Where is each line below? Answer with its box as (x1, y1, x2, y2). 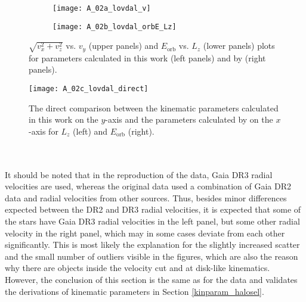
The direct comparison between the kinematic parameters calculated (29, 101, 279, 114)
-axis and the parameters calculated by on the (105, 113, 273, 126)
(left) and (73, 124, 108, 137)
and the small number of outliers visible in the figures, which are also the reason (5, 250, 298, 262)
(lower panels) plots (203, 39, 275, 52)
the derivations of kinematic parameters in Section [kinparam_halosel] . (5, 285, 264, 297)
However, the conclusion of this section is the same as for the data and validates (5, 273, 298, 285)
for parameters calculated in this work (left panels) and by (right (29, 51, 266, 64)
